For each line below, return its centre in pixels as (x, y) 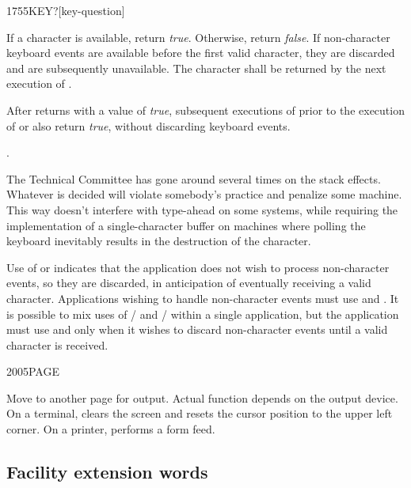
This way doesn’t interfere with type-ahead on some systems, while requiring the (202, 209)
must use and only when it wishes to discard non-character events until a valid (197, 329)
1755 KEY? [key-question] (66, 10)
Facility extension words (107, 472)
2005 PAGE (33, 371)
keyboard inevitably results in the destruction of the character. (159, 241)
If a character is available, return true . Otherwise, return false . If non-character (198, 37)
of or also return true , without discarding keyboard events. (148, 125)
